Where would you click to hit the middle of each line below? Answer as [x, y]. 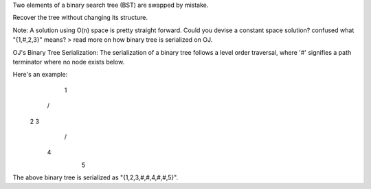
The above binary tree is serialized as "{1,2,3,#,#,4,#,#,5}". [95, 177]
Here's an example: [40, 75]
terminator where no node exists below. [69, 62]
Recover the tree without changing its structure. [80, 18]
